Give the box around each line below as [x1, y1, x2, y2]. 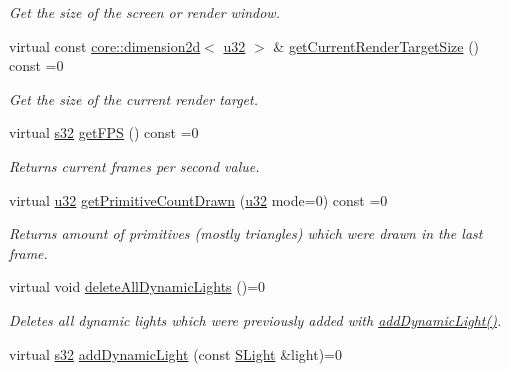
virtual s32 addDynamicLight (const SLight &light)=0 [9, 343, 342, 364]
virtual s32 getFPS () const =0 [9, 122, 199, 143]
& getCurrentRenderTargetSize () [273, 35, 480, 56]
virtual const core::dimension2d [9, 35, 201, 56]
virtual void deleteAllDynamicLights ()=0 [9, 276, 266, 297]
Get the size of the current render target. [9, 88, 258, 109]
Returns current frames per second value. [9, 155, 260, 176]
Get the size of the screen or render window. [9, 2, 280, 22]
